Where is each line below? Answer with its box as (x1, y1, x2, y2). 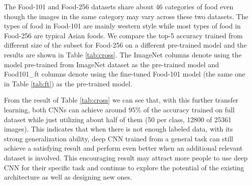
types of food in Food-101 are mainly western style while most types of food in (4, 21, 241, 31)
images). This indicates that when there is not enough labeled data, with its (4, 124, 233, 134)
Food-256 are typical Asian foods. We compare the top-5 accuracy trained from (4, 30, 243, 40)
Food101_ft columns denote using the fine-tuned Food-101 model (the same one (4, 69, 246, 79)
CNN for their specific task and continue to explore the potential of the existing (4, 162, 244, 172)
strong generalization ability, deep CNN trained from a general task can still (4, 133, 233, 143)
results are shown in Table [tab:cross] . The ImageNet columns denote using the (4, 49, 242, 59)
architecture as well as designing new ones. (4, 172, 132, 182)
